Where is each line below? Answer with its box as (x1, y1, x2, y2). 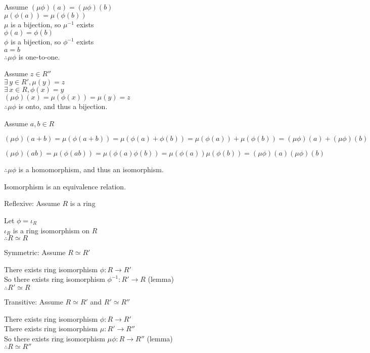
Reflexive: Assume (4, 198, 60, 209)
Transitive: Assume (4, 296, 63, 307)
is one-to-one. (18, 51, 60, 62)
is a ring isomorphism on (13, 225, 90, 235)
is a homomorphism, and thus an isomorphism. (18, 164, 164, 175)
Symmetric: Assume (4, 247, 66, 258)
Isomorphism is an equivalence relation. (4, 181, 126, 191)
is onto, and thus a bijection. (18, 100, 108, 111)
